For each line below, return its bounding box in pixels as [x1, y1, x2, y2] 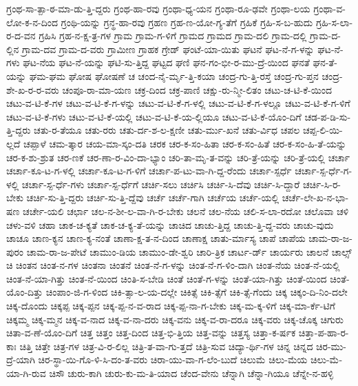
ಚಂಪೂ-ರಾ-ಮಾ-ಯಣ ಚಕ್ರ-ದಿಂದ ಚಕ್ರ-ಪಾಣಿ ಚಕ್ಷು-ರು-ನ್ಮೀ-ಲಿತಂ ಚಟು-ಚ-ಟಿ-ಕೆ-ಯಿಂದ [62, 82, 333, 96]
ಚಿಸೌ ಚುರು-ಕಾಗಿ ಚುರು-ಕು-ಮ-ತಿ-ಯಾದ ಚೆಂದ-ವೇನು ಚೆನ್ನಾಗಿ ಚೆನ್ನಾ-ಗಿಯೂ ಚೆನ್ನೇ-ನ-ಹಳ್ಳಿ [49, 366, 334, 380]
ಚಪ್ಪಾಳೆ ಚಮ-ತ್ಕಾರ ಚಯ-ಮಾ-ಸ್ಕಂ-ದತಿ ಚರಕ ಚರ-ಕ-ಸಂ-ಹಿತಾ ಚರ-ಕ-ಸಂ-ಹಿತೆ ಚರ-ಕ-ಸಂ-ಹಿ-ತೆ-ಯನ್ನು [23, 136, 347, 150]
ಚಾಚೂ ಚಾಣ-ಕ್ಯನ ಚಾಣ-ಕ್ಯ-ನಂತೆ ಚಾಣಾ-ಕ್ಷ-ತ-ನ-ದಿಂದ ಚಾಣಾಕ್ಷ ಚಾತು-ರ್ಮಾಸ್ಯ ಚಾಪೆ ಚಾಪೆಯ [6, 231, 306, 245]
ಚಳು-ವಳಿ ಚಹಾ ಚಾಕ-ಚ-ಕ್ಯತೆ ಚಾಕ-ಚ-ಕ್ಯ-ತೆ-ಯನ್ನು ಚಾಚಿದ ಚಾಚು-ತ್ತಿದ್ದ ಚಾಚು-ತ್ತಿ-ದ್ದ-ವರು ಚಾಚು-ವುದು [6, 217, 334, 232]
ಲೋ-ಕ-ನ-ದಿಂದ [6, 14, 58, 29]
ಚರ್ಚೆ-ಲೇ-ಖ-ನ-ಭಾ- [282, 190, 349, 205]
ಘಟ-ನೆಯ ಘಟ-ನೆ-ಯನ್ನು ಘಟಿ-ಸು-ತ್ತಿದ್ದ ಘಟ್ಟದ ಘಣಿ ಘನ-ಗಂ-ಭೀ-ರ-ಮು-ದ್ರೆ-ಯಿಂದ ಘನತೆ [23, 55, 310, 70]
